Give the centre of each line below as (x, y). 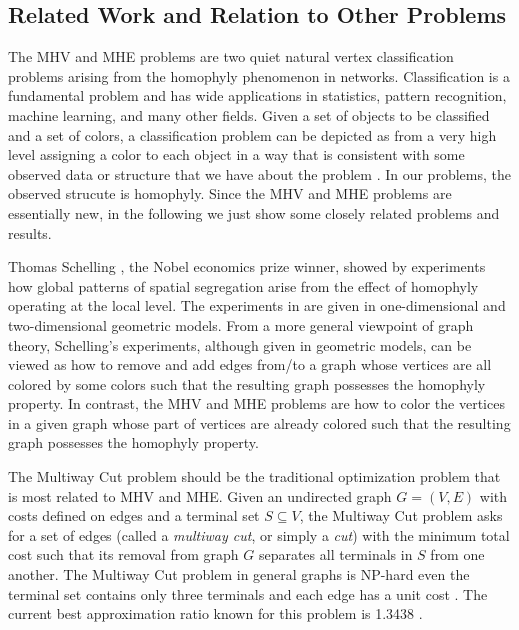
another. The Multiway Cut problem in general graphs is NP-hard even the (239, 574)
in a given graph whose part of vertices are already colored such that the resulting (259, 422)
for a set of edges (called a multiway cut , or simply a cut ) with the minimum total (259, 534)
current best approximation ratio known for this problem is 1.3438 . (215, 613)
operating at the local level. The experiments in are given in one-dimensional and (257, 305)
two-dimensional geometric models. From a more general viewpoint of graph (241, 324)
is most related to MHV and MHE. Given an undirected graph (200, 495)
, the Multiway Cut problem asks (401, 515)
